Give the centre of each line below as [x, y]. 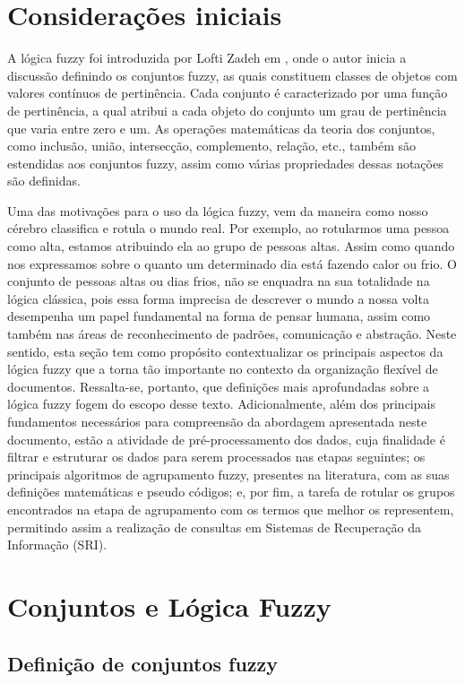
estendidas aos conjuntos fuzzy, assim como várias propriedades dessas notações [225, 163]
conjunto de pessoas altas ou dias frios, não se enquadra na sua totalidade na [219, 281]
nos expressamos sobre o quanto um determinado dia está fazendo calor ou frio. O [232, 263]
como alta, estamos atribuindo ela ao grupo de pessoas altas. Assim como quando [231, 246]
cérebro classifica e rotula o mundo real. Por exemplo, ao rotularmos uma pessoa [228, 228]
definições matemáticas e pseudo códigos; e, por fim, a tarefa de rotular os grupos [231, 492]
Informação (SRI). [57, 545]
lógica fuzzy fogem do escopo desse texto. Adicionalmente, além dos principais [221, 404]
